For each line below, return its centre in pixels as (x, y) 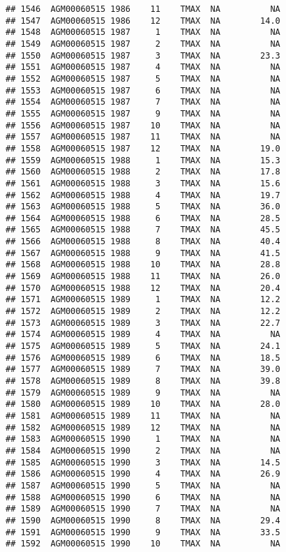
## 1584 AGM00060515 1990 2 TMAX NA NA (143, 450)
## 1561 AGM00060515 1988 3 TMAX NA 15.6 (143, 183)
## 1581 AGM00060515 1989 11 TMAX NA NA (143, 416)
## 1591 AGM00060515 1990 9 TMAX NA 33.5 (143, 532)
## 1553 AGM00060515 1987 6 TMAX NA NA (143, 90)
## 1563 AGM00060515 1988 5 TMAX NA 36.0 (143, 207)
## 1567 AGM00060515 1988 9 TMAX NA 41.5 (143, 253)
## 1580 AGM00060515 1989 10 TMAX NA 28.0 (143, 404)
